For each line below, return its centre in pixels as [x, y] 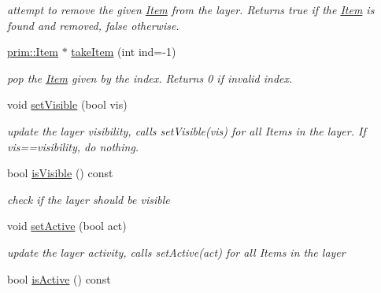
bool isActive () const [59, 278]
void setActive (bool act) [67, 226]
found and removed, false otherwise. [93, 25]
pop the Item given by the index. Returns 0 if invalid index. [150, 78]
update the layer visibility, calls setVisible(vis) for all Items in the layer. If [187, 130]
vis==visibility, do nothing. [73, 146]
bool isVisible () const [60, 173]
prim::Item [33, 52]
